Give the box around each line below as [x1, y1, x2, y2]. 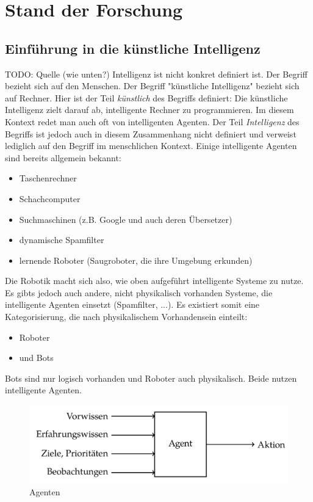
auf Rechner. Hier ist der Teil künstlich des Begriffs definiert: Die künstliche [5, 91, 288, 104]
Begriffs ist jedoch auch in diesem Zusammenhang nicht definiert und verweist [5, 127, 297, 140]
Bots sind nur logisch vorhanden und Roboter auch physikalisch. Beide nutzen [5, 371, 297, 384]
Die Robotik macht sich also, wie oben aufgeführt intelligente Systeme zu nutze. [5, 274, 304, 287]
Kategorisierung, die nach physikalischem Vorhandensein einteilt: [5, 310, 248, 323]
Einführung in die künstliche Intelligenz [5, 38, 261, 57]
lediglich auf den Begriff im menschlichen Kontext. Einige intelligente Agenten [5, 139, 297, 152]
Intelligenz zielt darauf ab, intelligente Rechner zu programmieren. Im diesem [5, 103, 294, 116]
